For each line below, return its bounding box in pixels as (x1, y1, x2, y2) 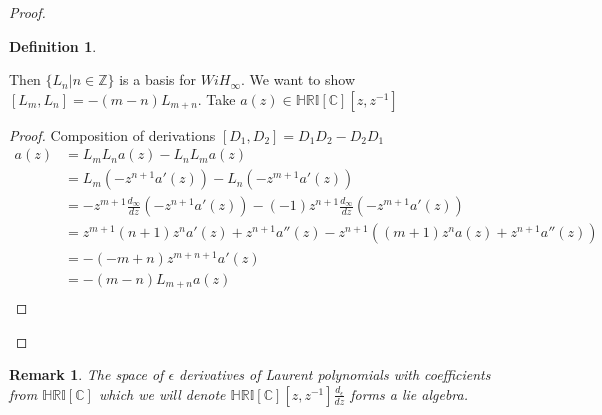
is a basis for (119, 69, 197, 90)
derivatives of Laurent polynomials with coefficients (179, 364, 491, 385)
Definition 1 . (9, 35, 97, 56)
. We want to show (241, 69, 356, 90)
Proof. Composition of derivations (9, 124, 216, 145)
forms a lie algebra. (350, 383, 468, 404)
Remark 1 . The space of (9, 364, 164, 385)
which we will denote (98, 383, 226, 404)
